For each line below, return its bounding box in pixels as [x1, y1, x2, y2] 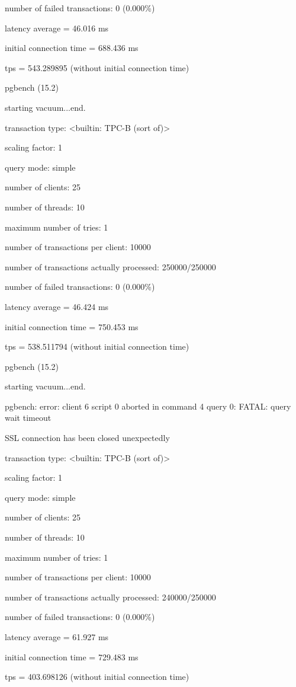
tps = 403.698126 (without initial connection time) [5, 670, 189, 683]
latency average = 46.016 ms [5, 21, 109, 34]
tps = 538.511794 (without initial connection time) [5, 340, 189, 353]
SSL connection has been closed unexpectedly [5, 432, 170, 444]
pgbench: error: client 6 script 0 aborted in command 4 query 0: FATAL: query [5, 400, 291, 412]
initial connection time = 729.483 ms [5, 650, 139, 663]
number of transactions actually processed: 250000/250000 [5, 260, 216, 273]
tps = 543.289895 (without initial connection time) [5, 61, 189, 74]
